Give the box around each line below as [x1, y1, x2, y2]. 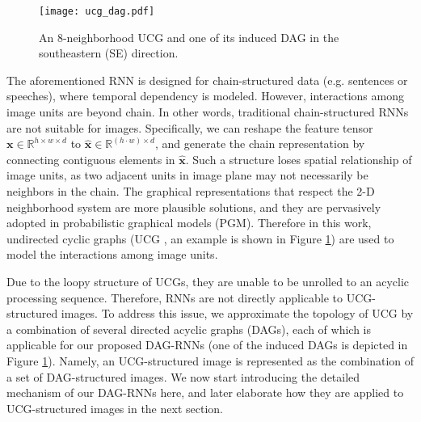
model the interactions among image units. [6, 246, 218, 263]
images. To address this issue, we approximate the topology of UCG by [61, 305, 414, 322]
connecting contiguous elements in [6, 150, 175, 167]
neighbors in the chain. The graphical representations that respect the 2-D [6, 183, 375, 199]
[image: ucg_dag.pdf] [39, 6, 155, 17]
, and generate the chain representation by [154, 135, 365, 152]
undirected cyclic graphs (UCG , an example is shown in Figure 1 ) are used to [6, 230, 394, 247]
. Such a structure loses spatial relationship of [185, 150, 412, 167]
